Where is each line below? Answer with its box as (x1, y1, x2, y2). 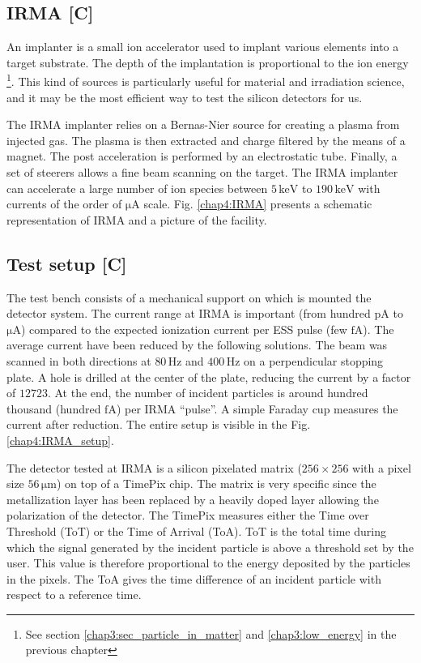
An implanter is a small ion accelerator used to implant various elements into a (6, 38, 399, 55)
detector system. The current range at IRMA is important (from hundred (6, 305, 371, 322)
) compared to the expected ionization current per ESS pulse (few (20, 320, 347, 337)
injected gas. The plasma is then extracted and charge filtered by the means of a (6, 131, 406, 148)
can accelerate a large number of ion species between (6, 179, 268, 196)
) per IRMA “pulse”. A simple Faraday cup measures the (116, 400, 398, 417)
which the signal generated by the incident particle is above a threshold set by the (6, 538, 414, 555)
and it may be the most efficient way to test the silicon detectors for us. (6, 88, 363, 105)
